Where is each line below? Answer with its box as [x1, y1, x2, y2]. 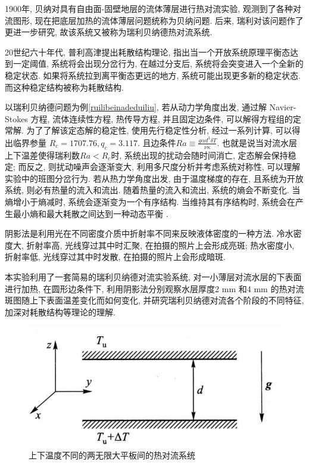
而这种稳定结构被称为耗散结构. [5, 80, 124, 93]
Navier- [269, 101, 296, 113]
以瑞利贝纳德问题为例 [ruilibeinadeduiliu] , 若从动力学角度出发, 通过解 [5, 101, 267, 113]
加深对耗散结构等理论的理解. [5, 305, 116, 318]
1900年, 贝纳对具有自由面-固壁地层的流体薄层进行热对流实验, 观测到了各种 [5, 2, 293, 14]
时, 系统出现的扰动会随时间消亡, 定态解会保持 [111, 148, 288, 161]
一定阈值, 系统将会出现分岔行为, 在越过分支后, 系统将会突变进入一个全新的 [13, 57, 304, 70]
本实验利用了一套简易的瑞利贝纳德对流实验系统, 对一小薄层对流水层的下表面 [5, 270, 302, 283]
